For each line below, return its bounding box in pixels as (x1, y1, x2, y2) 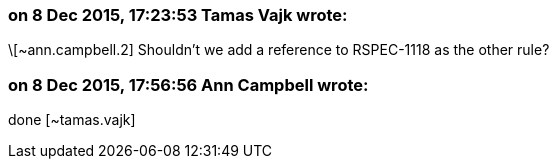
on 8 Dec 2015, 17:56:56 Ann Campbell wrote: (8, 74, 369, 95)
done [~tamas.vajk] (8, 111, 136, 129)
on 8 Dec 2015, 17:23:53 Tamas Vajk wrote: (8, 5, 348, 25)
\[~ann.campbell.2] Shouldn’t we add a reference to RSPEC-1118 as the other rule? (8, 41, 550, 59)
